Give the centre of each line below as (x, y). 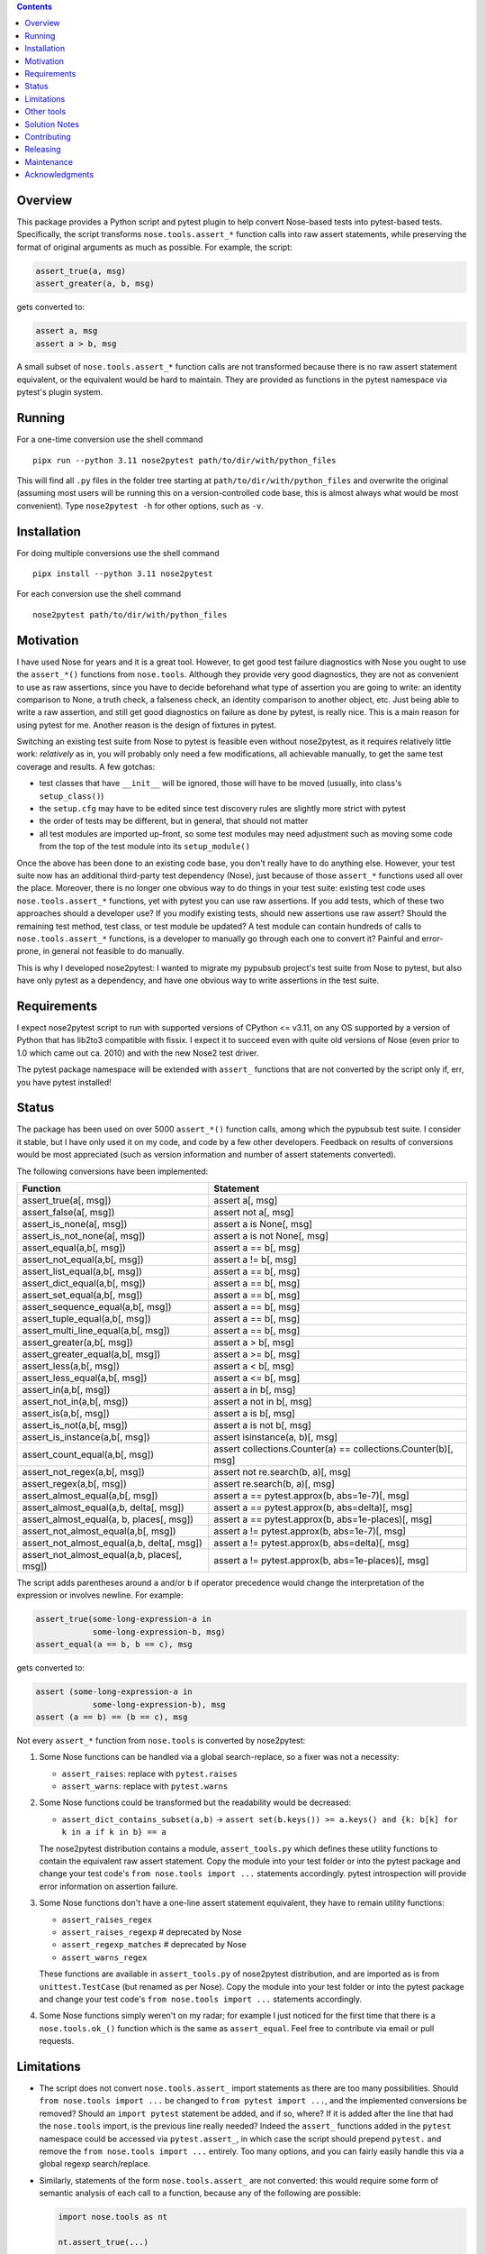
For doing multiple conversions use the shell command (118, 553)
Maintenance (49, 161)
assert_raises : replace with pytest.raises (149, 1773)
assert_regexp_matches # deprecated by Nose (154, 1945)
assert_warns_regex (104, 1957)
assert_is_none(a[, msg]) (75, 1224)
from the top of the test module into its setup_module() (145, 847)
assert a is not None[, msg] (270, 1236)
